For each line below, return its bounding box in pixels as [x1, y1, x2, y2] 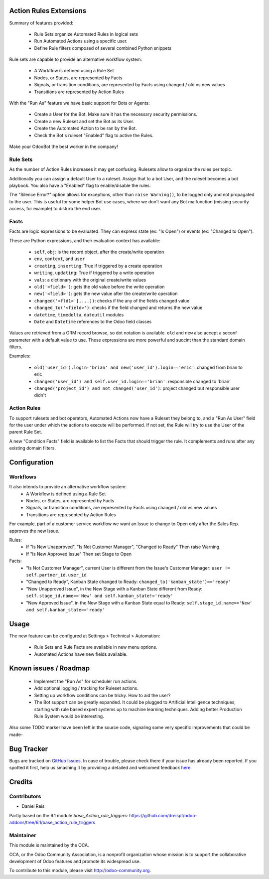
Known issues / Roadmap [9, 664, 90, 673]
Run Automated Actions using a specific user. [34, 38, 128, 44]
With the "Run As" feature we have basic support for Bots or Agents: [9, 100, 150, 106]
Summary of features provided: [9, 20, 74, 26]
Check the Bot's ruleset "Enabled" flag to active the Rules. [34, 132, 154, 138]
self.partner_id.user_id [26, 572, 87, 578]
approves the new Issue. [9, 528, 60, 534]
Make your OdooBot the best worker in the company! [9, 144, 118, 149]
